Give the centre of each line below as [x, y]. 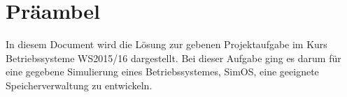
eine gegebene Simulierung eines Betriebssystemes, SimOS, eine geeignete [162, 72]
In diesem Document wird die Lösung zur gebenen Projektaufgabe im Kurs [167, 44]
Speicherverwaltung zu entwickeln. [79, 85]
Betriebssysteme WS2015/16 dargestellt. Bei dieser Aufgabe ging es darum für [173, 58]
